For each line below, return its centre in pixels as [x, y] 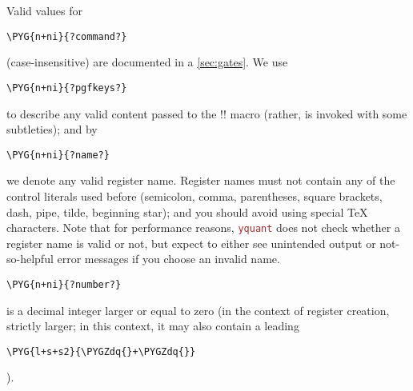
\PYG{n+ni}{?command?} [67, 36]
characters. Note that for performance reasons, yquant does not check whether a [203, 227]
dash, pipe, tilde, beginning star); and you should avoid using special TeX [187, 211]
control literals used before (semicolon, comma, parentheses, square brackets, [194, 195]
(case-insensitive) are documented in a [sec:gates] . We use [147, 62]
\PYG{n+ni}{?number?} [64, 284]
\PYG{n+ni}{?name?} [58, 155]
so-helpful [30, 259]
